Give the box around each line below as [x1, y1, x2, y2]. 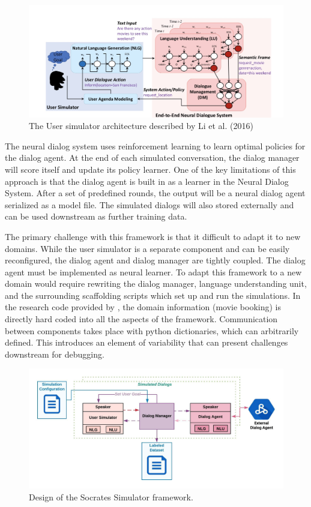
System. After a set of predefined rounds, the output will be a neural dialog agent [5, 187, 306, 199]
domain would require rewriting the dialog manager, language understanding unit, [5, 277, 307, 290]
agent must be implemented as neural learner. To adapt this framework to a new [5, 265, 302, 278]
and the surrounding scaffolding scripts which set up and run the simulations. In [5, 289, 301, 301]
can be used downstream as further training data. [5, 210, 187, 223]
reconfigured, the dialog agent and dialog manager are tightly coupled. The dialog [5, 254, 306, 266]
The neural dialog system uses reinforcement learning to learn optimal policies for [5, 139, 306, 152]
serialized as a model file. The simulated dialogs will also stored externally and [5, 198, 294, 211]
